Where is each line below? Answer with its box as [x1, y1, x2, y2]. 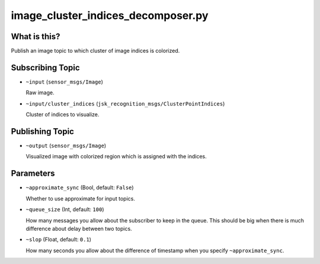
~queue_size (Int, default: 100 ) [25, 206, 104, 213]
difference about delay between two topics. [25, 225, 133, 232]
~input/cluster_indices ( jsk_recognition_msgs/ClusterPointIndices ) [25, 100, 225, 107]
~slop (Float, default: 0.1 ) [25, 236, 92, 243]
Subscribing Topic [11, 62, 80, 72]
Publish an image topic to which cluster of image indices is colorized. [11, 47, 180, 55]
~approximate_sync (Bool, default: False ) [25, 184, 134, 191]
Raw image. [25, 89, 55, 96]
